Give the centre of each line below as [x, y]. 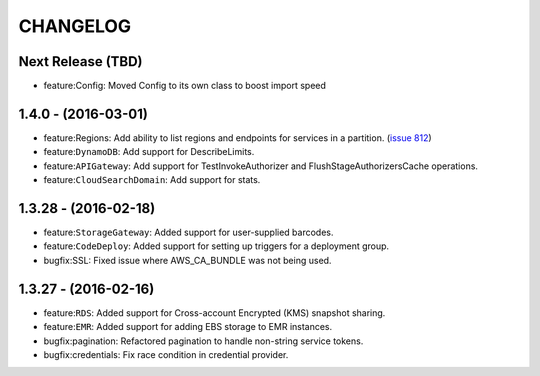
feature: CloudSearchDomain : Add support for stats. [152, 180]
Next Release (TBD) [81, 61]
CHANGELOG [75, 26]
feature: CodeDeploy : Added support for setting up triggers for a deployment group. [216, 246]
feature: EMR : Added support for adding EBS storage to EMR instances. [188, 327]
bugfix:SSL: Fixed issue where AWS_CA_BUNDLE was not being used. [187, 260]
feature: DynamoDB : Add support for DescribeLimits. [149, 152]
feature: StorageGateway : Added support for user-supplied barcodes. [188, 232]
